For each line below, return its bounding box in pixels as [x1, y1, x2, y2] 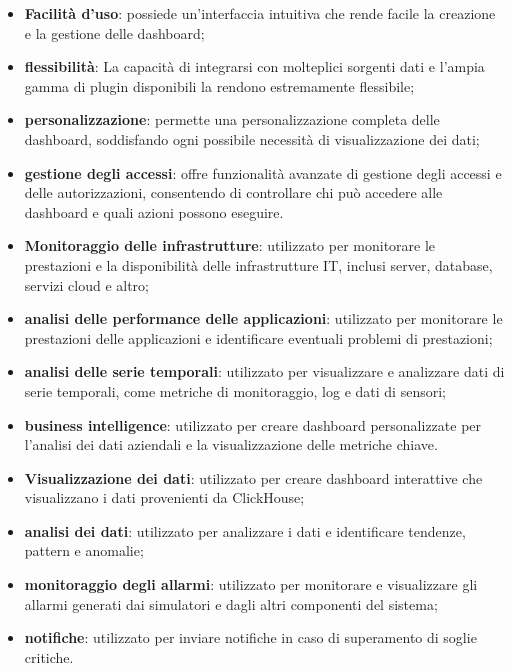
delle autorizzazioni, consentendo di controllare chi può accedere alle [24, 182, 443, 203]
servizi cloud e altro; [24, 274, 150, 295]
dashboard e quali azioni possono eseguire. [24, 201, 284, 222]
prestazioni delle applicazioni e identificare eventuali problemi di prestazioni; [24, 327, 493, 348]
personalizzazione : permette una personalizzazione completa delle [24, 109, 440, 130]
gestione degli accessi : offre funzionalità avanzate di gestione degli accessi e [24, 162, 502, 183]
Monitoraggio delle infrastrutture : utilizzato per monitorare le [24, 235, 436, 256]
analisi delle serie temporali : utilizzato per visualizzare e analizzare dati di [24, 361, 505, 382]
